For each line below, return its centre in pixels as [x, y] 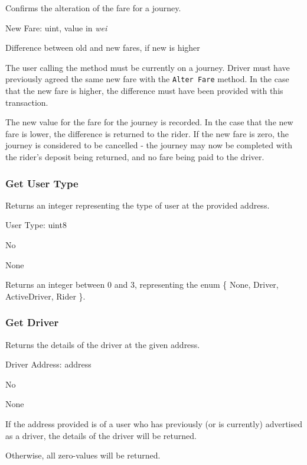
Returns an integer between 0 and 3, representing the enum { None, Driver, [142, 284]
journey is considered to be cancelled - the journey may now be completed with [149, 145]
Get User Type [42, 183]
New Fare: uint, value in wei [56, 27]
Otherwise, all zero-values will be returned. [83, 455]
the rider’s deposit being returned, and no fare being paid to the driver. [135, 157]
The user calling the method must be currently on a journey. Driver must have [148, 67]
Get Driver [32, 322]
